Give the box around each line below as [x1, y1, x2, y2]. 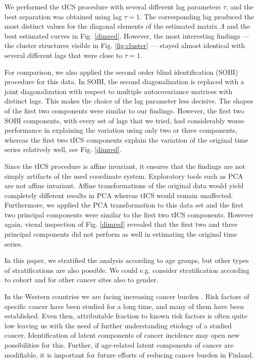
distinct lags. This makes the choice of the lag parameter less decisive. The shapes [4, 96, 253, 106]
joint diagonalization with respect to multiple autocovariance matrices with [4, 86, 233, 96]
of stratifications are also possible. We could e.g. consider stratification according [4, 264, 250, 275]
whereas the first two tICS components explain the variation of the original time [4, 134, 248, 145]
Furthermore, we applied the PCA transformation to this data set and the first [4, 200, 244, 210]
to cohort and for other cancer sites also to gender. [4, 274, 158, 285]
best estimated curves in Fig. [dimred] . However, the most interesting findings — [4, 30, 250, 41]
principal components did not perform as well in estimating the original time [4, 229, 237, 239]
